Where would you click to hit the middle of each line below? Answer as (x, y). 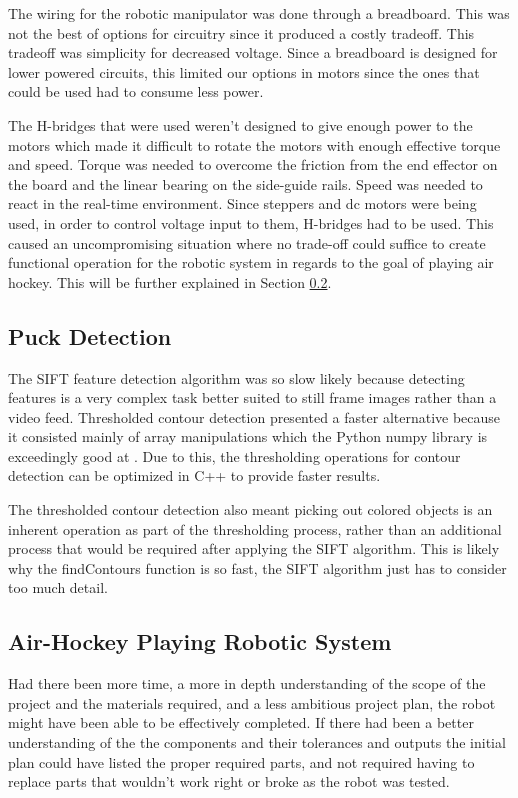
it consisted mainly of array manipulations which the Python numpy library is (248, 436)
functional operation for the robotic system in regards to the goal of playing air (251, 262)
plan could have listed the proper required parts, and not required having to (241, 761)
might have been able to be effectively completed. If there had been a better (241, 722)
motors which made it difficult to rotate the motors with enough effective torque (254, 144)
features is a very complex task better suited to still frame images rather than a (252, 397)
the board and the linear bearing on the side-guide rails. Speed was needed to (245, 183)
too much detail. (58, 587)
